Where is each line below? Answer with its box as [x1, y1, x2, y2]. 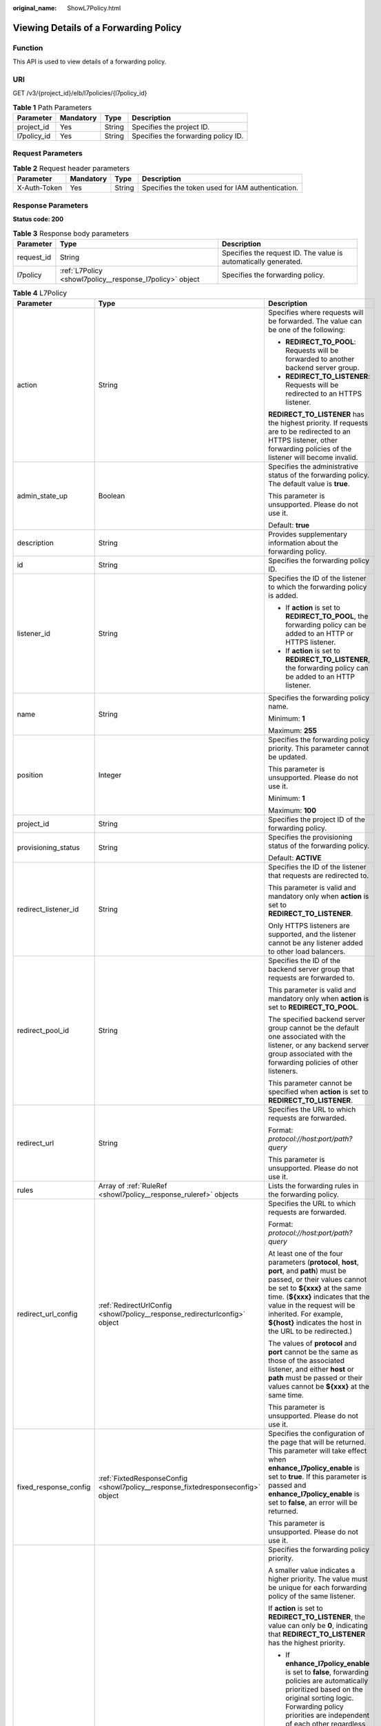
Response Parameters [12, 200, 89, 210]
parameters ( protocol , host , [268, 1257, 359, 1267]
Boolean [98, 491, 125, 501]
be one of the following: [268, 325, 346, 335]
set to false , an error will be [268, 1498, 358, 1508]
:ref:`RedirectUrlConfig [98, 1301, 172, 1310]
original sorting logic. [285, 1694, 354, 1703]
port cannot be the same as [268, 1347, 358, 1357]
